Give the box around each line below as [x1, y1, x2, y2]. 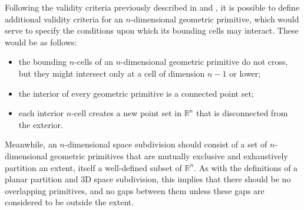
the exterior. [18, 118, 63, 130]
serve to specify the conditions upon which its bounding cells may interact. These [5, 24, 299, 37]
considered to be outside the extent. [5, 196, 134, 208]
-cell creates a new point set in [71, 107, 181, 119]
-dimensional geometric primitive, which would [130, 12, 299, 25]
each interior [18, 107, 64, 119]
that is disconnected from [196, 107, 288, 119]
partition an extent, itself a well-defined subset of [5, 161, 182, 173]
